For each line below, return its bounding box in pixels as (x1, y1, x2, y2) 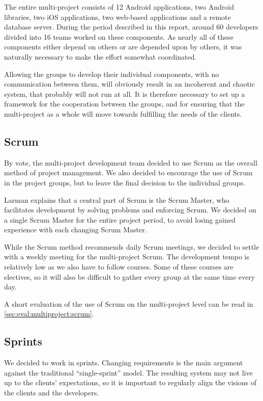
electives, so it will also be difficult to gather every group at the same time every (4, 271, 255, 282)
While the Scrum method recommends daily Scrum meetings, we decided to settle (4, 241, 259, 252)
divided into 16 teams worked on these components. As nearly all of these (4, 31, 233, 42)
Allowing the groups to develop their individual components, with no (4, 68, 219, 79)
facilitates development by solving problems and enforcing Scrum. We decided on (4, 204, 256, 215)
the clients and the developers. (4, 387, 99, 398)
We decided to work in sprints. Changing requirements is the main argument (4, 357, 243, 368)
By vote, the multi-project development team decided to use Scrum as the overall (4, 157, 257, 168)
